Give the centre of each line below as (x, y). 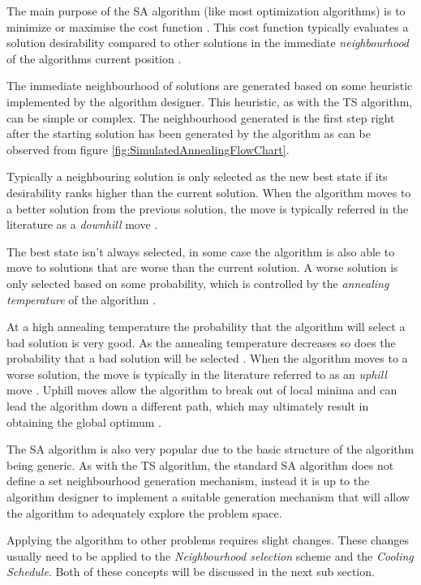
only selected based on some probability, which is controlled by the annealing (198, 283)
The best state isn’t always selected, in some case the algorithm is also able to (201, 251)
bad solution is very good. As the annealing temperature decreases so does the (201, 342)
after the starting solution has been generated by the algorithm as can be (189, 133)
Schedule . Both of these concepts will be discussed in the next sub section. (191, 572)
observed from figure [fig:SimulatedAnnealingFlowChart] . (148, 149)
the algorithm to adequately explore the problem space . (144, 512)
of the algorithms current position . (94, 58)
